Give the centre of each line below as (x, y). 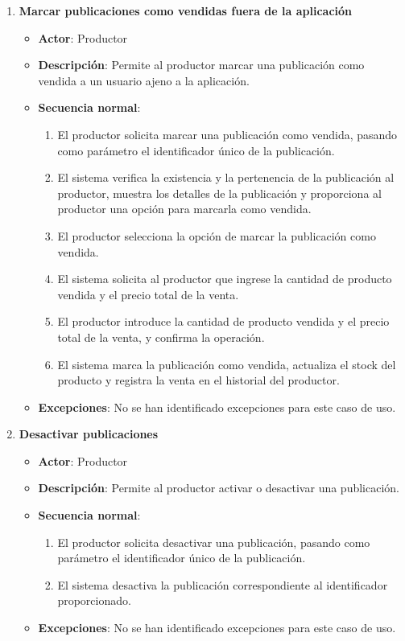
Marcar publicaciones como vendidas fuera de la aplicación (185, 10)
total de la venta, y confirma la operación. (161, 337)
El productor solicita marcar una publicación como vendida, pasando (227, 134)
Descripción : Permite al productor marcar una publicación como (201, 65)
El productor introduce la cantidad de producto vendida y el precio (223, 321)
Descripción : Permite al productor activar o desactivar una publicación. (219, 488)
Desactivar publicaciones (89, 434)
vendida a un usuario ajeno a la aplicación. (144, 80)
